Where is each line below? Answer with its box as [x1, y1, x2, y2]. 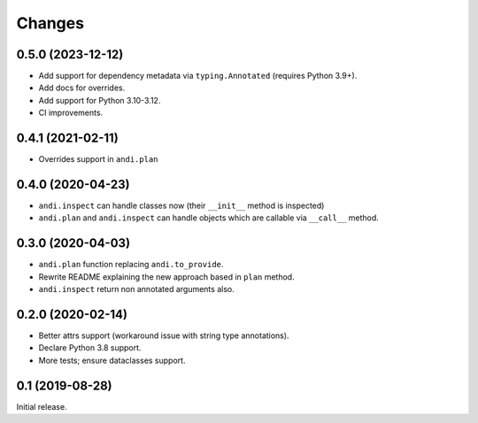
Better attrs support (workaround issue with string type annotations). [38, 330, 289, 341]
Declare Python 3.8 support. [38, 342, 142, 353]
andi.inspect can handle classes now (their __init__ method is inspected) [38, 200, 325, 211]
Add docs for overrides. [38, 82, 126, 93]
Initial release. [16, 401, 67, 411]
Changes [16, 13, 84, 33]
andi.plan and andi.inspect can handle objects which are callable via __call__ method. [38, 212, 380, 223]
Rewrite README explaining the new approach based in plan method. [38, 271, 296, 282]
